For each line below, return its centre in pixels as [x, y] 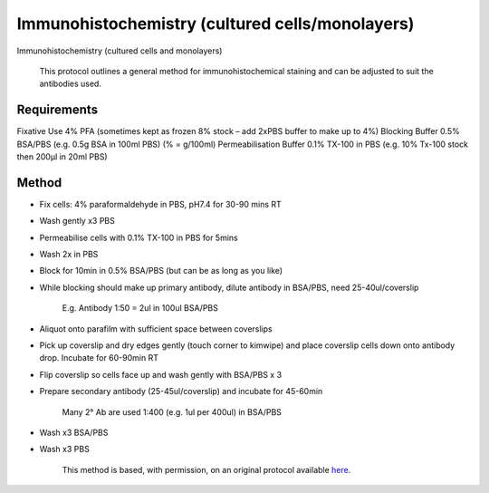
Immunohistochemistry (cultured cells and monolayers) [120, 51]
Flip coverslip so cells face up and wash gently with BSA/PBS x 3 [161, 374]
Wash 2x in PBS [69, 255]
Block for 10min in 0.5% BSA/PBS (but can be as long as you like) [161, 271]
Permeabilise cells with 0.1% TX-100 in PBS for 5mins [139, 237]
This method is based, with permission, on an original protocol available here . [206, 469]
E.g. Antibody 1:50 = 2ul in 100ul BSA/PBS [140, 308]
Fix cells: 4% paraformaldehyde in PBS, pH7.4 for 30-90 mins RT [161, 204]
